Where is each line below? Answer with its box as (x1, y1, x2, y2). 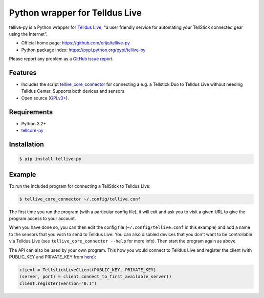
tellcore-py (21, 127, 44, 134)
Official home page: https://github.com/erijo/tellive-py (21, 40, 130, 46)
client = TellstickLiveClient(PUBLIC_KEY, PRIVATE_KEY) (19, 267, 156, 273)
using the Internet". (9, 31, 48, 37)
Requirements (9, 108, 53, 116)
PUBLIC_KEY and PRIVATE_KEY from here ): (9, 254, 96, 259)
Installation (9, 140, 44, 148)
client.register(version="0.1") (19, 280, 97, 286)
